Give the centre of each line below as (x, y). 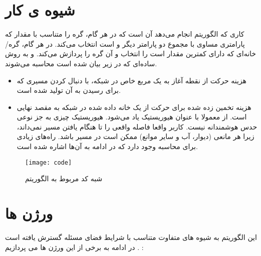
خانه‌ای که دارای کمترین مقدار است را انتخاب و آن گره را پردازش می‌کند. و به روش (130, 53)
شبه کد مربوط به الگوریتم (64, 178)
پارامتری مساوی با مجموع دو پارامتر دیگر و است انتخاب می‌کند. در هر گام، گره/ (125, 43)
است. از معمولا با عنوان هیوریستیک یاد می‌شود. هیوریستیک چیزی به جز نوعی (132, 117)
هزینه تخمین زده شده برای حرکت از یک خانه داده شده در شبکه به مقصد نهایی (134, 107)
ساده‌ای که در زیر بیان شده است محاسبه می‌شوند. (81, 63)
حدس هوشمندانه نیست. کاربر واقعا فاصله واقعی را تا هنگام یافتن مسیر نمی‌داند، (137, 126)
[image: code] (49, 162)
